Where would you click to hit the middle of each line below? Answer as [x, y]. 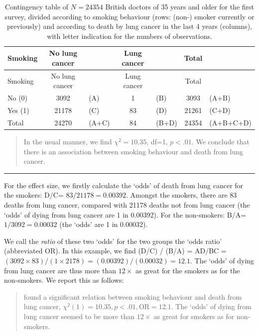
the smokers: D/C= [34, 195]
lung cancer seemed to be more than [79, 316]
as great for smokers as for [194, 316]
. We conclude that [220, 142]
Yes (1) [18, 110]
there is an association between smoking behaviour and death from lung [133, 151]
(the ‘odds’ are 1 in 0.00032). [104, 224]
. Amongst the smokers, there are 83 [181, 195]
